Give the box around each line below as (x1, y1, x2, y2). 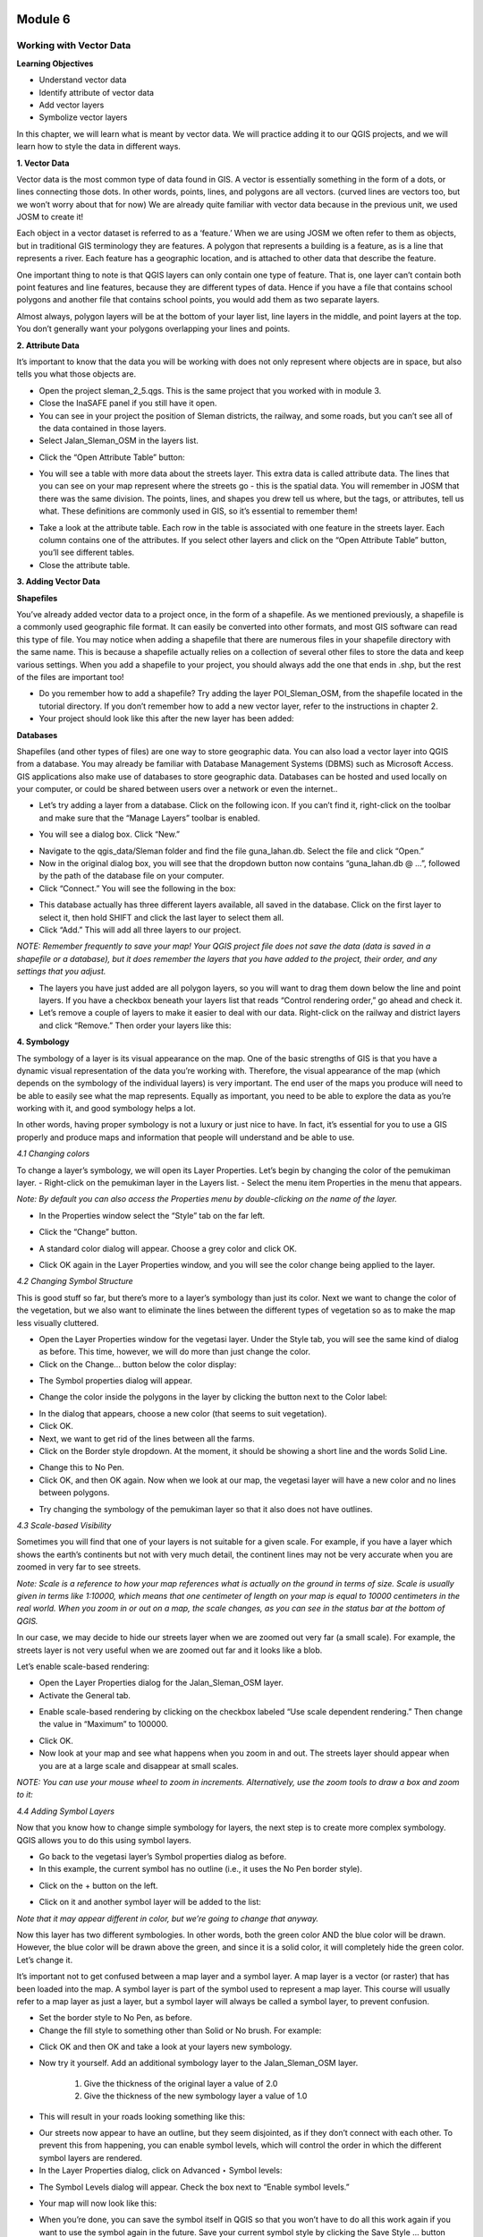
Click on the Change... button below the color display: (38, 1358, 237, 1369)
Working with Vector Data (16, 39, 131, 52)
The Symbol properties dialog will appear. (38, 1375, 192, 1386)
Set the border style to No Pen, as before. (38, 2012, 192, 2023)
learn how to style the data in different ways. (16, 141, 181, 152)
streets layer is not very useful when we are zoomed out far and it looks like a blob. (16, 1645, 323, 1655)
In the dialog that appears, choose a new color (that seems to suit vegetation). (38, 1408, 327, 1418)
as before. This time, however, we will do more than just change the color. (38, 1347, 311, 1357)
